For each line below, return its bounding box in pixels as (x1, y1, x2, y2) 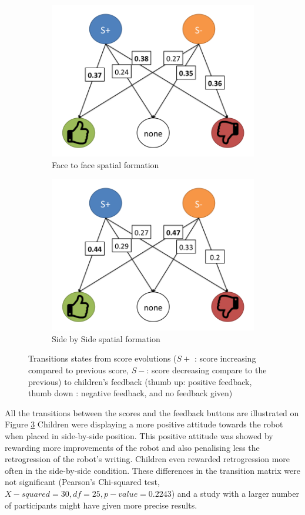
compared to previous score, (28, 363, 129, 376)
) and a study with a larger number (171, 487, 299, 499)
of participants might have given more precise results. (5, 499, 197, 511)
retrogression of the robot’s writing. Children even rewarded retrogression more (5, 453, 290, 465)
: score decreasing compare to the (146, 363, 267, 376)
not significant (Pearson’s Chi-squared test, (5, 476, 160, 488)
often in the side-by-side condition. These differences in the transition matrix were (5, 464, 300, 476)
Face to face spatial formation (52, 158, 159, 170)
